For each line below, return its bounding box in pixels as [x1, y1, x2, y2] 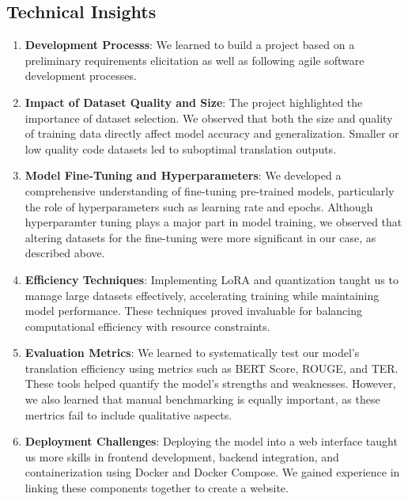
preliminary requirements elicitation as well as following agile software [25, 51, 365, 68]
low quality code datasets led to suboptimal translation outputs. [25, 140, 337, 157]
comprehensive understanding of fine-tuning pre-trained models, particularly [25, 182, 395, 199]
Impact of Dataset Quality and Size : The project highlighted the [25, 93, 363, 110]
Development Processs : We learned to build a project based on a [25, 36, 355, 53]
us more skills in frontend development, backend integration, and [25, 448, 339, 465]
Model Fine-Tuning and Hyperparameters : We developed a [25, 167, 342, 184]
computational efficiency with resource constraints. [25, 317, 270, 334]
